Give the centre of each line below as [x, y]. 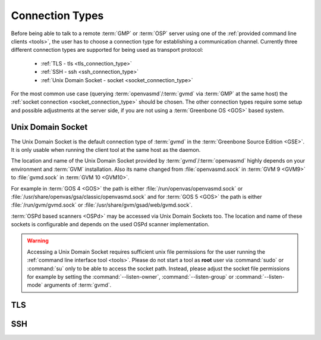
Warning [38, 241]
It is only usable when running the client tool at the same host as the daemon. [106, 149]
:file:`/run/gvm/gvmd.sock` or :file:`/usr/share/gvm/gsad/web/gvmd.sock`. [102, 205]
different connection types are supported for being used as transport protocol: [107, 50]
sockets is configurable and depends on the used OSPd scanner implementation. [110, 224]
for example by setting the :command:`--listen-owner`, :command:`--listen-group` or [130, 277]
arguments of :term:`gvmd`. [78, 285]
